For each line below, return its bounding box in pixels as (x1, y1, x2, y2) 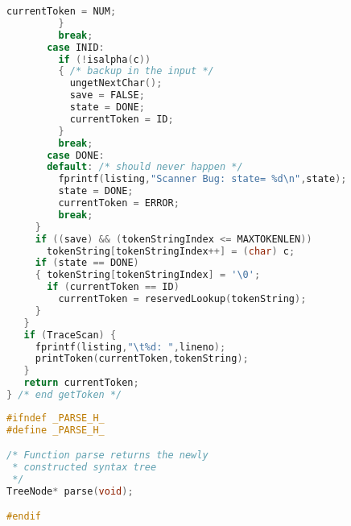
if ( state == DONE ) (35, 257, 139, 269)
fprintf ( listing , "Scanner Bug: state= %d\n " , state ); (58, 173, 347, 185)
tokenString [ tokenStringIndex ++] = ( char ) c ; (47, 245, 295, 257)
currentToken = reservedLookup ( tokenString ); (58, 293, 307, 304)
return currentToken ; (23, 377, 139, 389)
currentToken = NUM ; (6, 6, 117, 17)
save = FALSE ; (69, 89, 145, 101)
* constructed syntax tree (12, 462, 157, 474)
